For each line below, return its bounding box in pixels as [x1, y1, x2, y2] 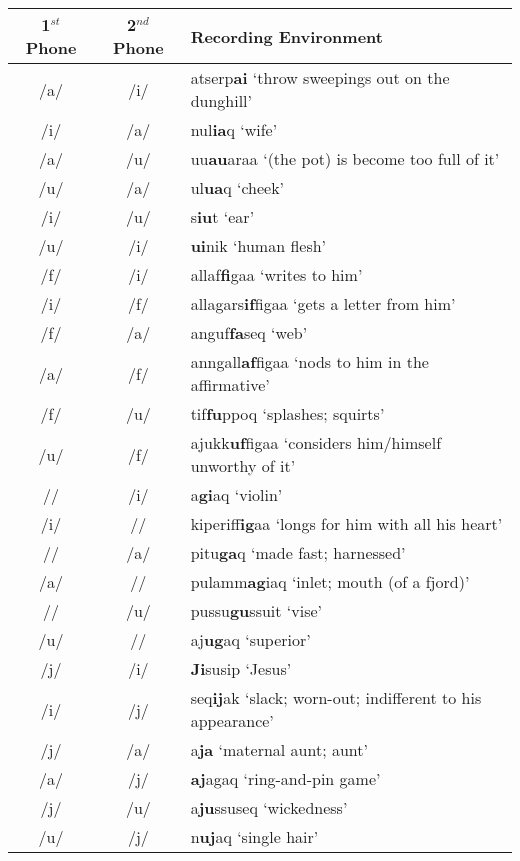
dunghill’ [190, 89, 253, 112]
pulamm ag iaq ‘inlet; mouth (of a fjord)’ [190, 570, 470, 593]
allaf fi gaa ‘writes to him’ [190, 263, 363, 286]
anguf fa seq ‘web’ [190, 321, 308, 344]
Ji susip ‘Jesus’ [190, 657, 292, 680]
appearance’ [190, 709, 274, 732]
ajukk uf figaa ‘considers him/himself [190, 431, 442, 454]
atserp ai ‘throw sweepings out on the [190, 66, 450, 89]
